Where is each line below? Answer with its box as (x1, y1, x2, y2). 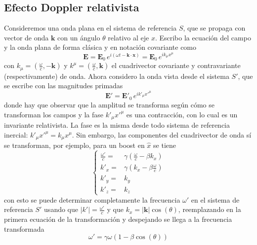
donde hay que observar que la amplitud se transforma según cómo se (4, 99, 214, 109)
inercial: (4, 129, 28, 140)
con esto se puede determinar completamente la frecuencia (4, 194, 180, 205)
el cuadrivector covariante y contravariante (111, 60, 241, 70)
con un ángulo (57, 32, 100, 42)
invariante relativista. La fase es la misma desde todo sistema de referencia (4, 119, 230, 130)
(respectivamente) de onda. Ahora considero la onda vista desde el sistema (4, 70, 229, 81)
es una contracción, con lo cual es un (126, 109, 238, 119)
